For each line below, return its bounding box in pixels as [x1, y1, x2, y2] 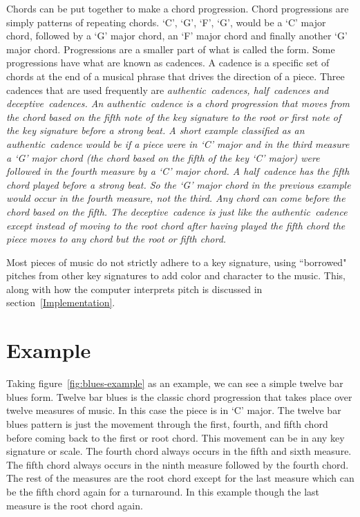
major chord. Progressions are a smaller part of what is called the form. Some [6, 41, 335, 56]
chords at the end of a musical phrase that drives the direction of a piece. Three [6, 68, 345, 83]
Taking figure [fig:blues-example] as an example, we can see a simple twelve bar [6, 376, 343, 391]
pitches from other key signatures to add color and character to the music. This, [6, 268, 345, 283]
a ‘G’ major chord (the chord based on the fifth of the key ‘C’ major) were [6, 150, 320, 164]
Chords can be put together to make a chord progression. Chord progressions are [6, 1, 349, 15]
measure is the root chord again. [6, 498, 143, 512]
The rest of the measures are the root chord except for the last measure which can [6, 471, 354, 485]
